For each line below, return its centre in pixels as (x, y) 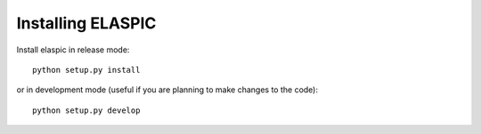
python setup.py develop (86, 110)
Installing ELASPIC (86, 23)
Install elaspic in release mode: (73, 50)
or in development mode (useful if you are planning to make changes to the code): (167, 90)
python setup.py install (86, 70)
